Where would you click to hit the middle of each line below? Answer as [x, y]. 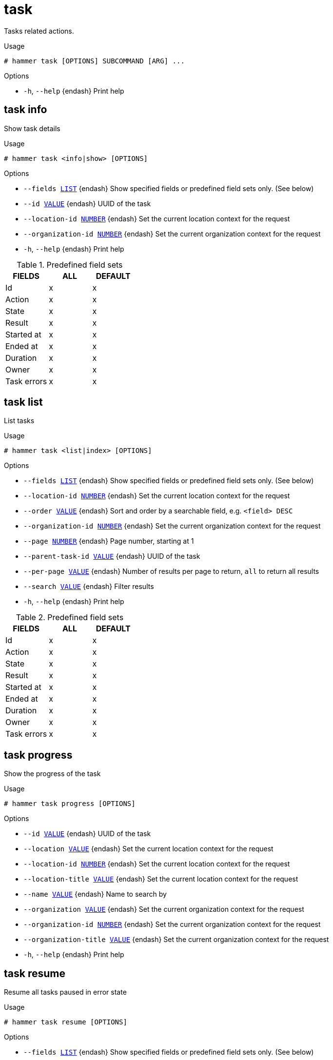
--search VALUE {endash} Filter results [89, 587]
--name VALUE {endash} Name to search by [95, 894]
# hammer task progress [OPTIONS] [70, 804]
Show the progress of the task [52, 774]
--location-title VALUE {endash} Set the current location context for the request [161, 879]
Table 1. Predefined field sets [70, 265]
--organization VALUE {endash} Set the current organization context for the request [164, 909]
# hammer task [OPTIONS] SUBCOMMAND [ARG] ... [94, 61]
